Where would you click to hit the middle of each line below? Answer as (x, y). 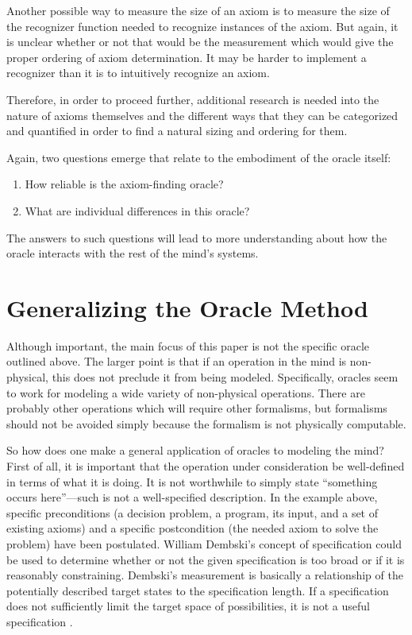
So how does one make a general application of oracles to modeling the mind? (195, 450)
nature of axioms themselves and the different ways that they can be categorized (202, 115)
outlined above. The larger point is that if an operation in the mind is (177, 361)
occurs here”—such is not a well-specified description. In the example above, (192, 497)
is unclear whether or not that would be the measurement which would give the (200, 42)
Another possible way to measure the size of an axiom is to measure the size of (198, 10)
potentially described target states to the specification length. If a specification (198, 590)
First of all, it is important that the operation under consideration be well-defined (206, 466)
